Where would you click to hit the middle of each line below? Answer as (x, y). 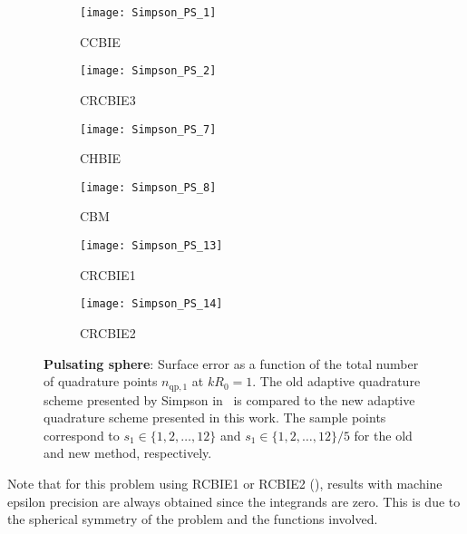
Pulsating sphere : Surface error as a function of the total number (231, 363)
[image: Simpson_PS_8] (148, 187)
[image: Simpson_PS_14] (151, 304)
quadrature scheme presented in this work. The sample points (215, 417)
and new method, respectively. (128, 453)
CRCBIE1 (108, 274)
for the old (383, 435)
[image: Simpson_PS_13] (151, 246)
